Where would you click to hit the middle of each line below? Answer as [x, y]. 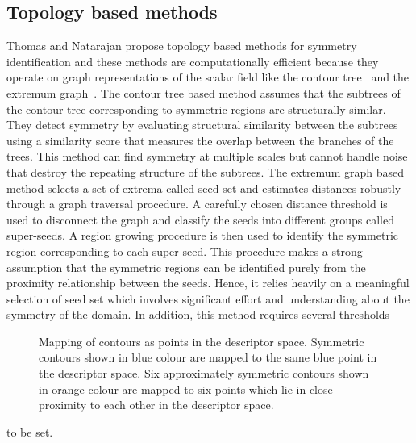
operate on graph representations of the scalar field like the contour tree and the [208, 77]
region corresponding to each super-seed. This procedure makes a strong [185, 251]
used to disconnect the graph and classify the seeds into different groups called [200, 219]
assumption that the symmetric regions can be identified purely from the [186, 267]
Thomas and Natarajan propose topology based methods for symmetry [182, 46]
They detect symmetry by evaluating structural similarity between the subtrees [202, 125]
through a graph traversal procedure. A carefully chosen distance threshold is [197, 204]
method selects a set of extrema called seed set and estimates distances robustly [204, 188]
